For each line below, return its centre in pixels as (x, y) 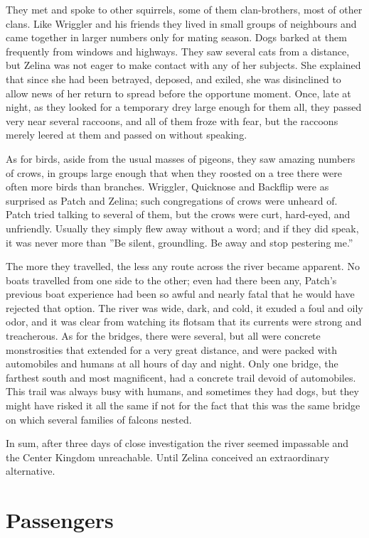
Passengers (60, 520)
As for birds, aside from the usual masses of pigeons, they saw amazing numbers (181, 158)
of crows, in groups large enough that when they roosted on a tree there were (174, 172)
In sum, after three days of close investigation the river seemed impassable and (177, 443)
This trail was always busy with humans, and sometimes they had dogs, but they (182, 391)
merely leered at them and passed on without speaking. (127, 135)
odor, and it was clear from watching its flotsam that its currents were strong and (184, 322)
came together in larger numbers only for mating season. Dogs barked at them (176, 37)
